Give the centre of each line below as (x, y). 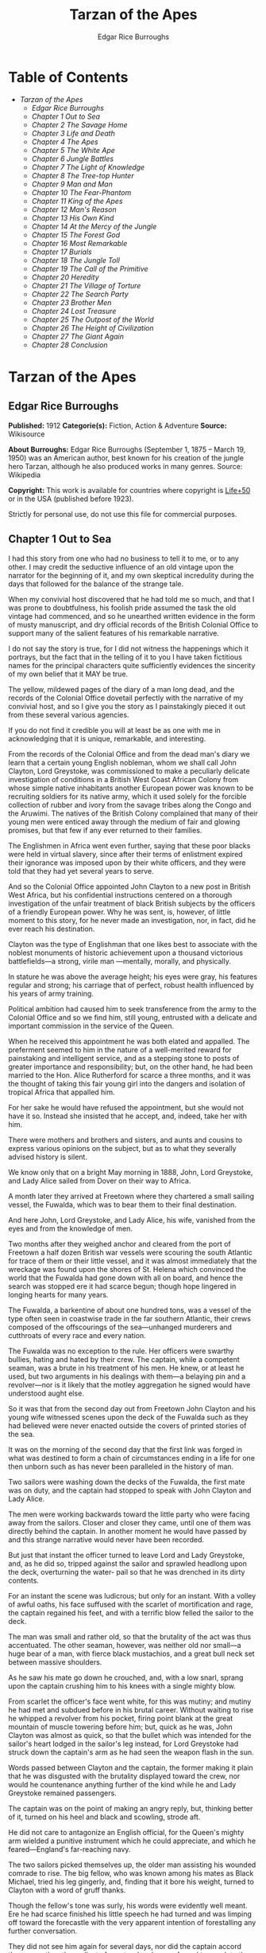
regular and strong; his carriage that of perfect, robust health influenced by (131, 984)
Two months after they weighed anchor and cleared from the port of (120, 1243)
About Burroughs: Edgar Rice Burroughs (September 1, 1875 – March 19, (127, 449)
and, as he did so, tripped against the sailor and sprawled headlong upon (128, 1564)
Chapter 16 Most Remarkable (79, 243)
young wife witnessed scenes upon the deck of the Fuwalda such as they (128, 1417)
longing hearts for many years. (58, 1294)
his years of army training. (51, 993)
